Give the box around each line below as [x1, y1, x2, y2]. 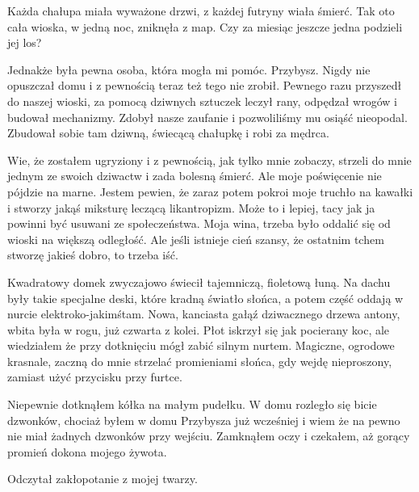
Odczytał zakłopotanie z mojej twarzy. [7, 470, 198, 487]
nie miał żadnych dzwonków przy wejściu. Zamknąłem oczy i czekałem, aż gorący [7, 427, 410, 444]
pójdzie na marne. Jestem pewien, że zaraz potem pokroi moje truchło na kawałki [7, 183, 413, 200]
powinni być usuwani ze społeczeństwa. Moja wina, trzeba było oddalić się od [7, 215, 391, 232]
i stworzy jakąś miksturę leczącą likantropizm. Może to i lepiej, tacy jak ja [7, 199, 375, 216]
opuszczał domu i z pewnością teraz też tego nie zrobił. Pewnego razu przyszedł [7, 77, 402, 94]
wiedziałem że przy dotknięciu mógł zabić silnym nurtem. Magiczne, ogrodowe [7, 337, 395, 354]
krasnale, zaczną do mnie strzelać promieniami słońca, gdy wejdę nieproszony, [7, 352, 392, 369]
